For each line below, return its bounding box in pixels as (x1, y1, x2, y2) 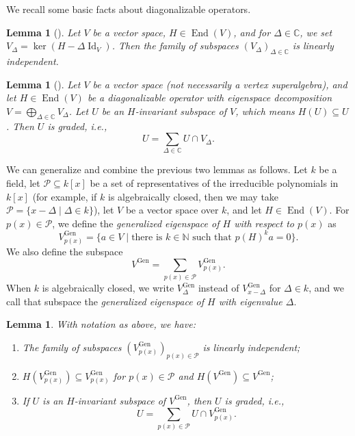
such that (192, 232, 232, 242)
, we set (300, 25, 332, 39)
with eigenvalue (218, 294, 282, 308)
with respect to (234, 216, 294, 230)
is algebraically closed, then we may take (108, 189, 279, 203)
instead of (198, 281, 239, 295)
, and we (308, 281, 344, 295)
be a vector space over (125, 203, 219, 217)
